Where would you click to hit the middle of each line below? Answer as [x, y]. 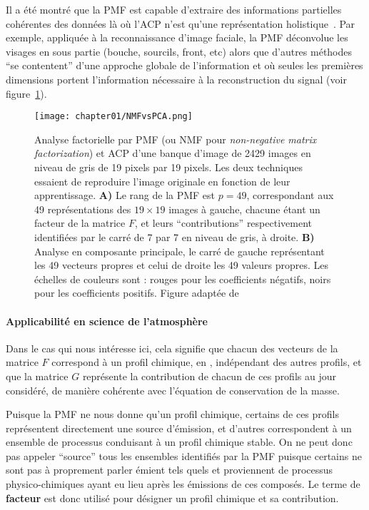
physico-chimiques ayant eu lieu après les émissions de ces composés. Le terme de [183, 484]
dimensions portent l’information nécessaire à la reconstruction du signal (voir [176, 79]
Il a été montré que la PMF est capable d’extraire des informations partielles [174, 9]
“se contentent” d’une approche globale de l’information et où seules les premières [184, 65]
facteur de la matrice [80, 223]
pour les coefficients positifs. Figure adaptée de [137, 293]
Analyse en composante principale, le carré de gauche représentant [180, 251]
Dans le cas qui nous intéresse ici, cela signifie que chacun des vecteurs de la [172, 348]
